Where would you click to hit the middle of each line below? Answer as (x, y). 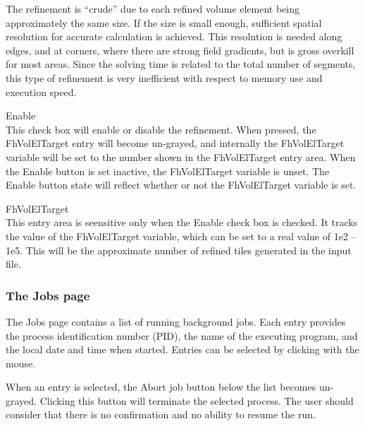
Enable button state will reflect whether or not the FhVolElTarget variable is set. (181, 185)
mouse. (21, 363)
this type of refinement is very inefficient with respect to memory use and (164, 77)
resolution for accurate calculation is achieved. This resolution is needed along (174, 36)
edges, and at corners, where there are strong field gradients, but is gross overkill (180, 50)
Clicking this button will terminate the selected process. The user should (197, 400)
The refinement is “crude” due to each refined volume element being (153, 8)
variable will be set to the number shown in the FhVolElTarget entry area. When (181, 156)
